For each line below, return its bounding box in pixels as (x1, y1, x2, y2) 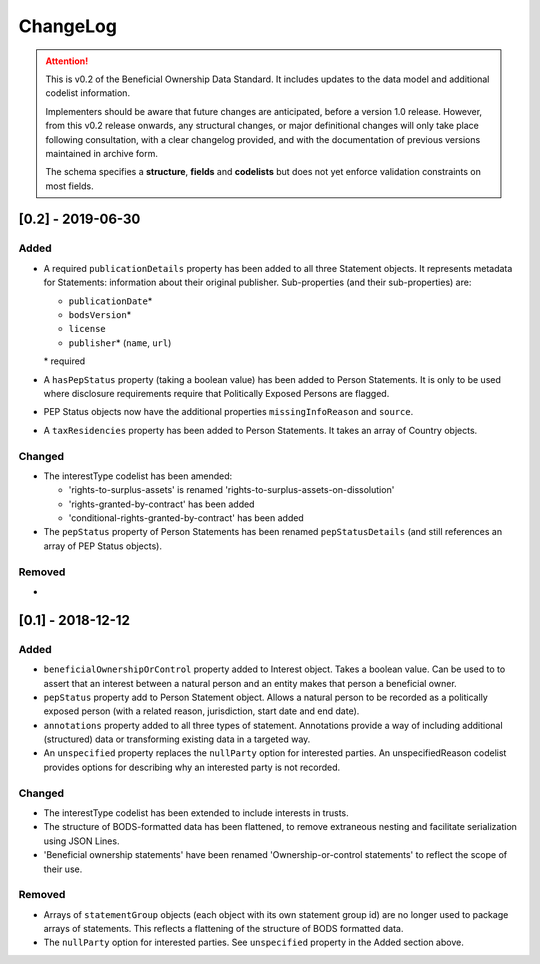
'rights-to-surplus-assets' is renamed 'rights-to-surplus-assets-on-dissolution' (68, 484, 395, 496)
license (68, 323, 107, 335)
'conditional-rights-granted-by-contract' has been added (68, 512, 304, 524)
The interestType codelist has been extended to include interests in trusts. (43, 807, 349, 819)
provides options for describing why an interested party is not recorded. (43, 761, 341, 773)
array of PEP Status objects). (43, 540, 162, 552)
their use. (43, 863, 83, 875)
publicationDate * (68, 295, 153, 307)
